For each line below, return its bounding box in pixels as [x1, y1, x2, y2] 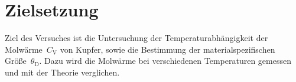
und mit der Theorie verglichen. [5, 66, 120, 78]
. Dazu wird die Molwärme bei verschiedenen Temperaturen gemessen [39, 54, 291, 67]
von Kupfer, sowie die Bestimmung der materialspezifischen [60, 43, 275, 55]
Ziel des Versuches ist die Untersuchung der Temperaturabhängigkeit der [5, 32, 268, 44]
